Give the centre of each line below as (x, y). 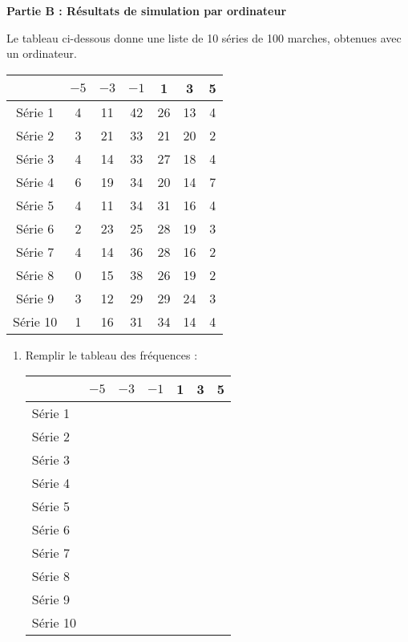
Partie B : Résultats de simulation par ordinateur (147, 10)
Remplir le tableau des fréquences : (111, 354)
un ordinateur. (42, 53)
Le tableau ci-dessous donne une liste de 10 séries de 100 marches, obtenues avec (204, 37)
